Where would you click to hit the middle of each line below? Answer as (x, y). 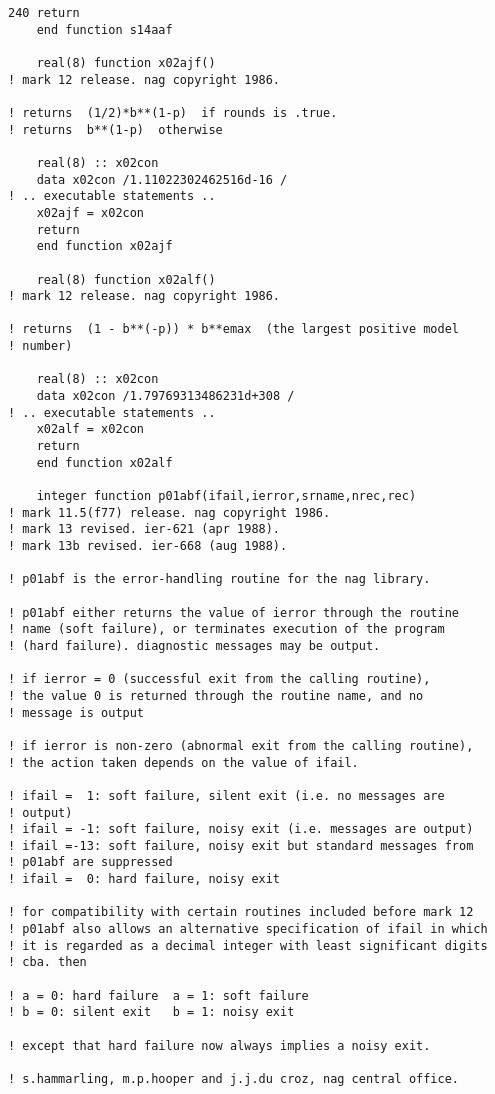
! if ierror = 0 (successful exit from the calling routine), (219, 679)
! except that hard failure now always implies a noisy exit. (219, 1045)
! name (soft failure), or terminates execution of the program (226, 629)
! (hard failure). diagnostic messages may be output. (194, 645)
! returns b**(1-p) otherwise (115, 129)
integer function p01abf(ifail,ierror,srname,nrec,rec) (226, 496)
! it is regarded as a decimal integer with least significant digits (248, 945)
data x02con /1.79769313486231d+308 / (165, 396)
